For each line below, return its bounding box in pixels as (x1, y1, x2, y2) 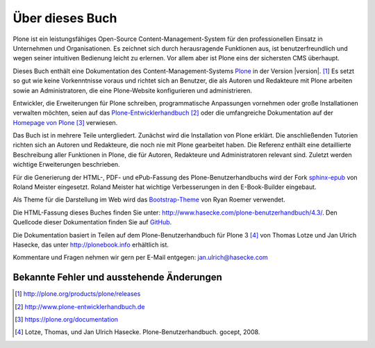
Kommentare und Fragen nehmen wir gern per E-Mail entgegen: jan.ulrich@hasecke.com (12, 254, 269, 262)
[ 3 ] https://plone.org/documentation (15, 315, 118, 324)
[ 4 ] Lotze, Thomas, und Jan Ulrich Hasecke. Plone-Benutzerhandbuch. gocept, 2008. (15, 328, 260, 336)
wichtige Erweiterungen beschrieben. (12, 160, 121, 169)
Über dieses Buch (12, 10, 117, 26)
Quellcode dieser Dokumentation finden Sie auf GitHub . (12, 218, 172, 226)
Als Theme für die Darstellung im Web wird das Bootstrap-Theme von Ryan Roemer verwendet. (12, 195, 286, 204)
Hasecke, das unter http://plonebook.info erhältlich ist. (12, 240, 169, 249)
